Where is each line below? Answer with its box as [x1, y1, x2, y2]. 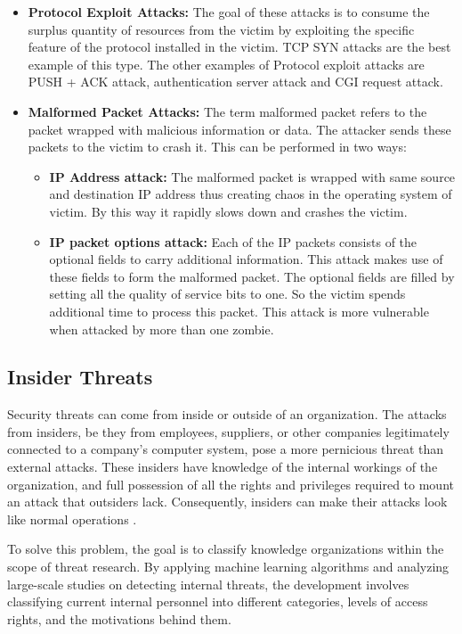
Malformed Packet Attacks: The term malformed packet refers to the [28, 102, 427, 120]
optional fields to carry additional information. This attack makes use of [49, 250, 443, 268]
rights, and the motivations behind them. [7, 609, 231, 628]
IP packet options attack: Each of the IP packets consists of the [49, 232, 417, 251]
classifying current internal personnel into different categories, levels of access [7, 592, 428, 611]
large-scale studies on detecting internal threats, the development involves [7, 574, 409, 593]
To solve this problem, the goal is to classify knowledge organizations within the [7, 539, 444, 558]
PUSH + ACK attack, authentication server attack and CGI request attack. [28, 72, 443, 91]
